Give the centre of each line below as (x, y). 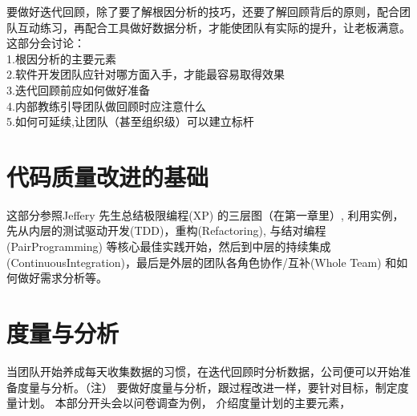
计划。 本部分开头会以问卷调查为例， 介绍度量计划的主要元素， (184, 403)
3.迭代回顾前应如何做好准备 (78, 89)
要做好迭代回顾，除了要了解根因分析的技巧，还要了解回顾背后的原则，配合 (203, 11)
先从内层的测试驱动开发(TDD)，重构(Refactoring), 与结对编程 (166, 230)
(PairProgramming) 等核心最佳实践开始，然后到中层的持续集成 (169, 246)
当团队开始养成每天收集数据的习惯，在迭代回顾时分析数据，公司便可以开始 (203, 371)
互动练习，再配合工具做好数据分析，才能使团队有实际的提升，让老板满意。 (214, 27)
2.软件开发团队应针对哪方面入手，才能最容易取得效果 (146, 74)
